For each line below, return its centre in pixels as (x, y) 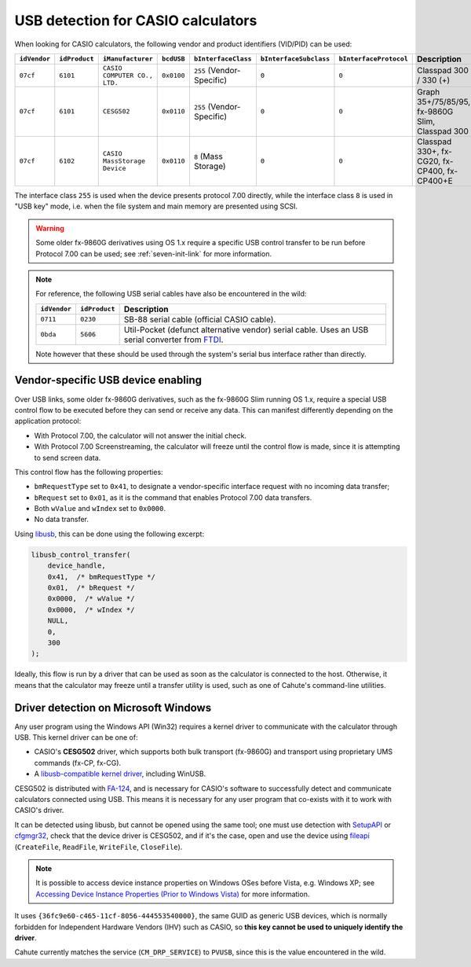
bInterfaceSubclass (295, 59)
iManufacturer (128, 59)
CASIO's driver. (39, 811)
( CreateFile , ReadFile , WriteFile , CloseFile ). (99, 847)
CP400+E (435, 181)
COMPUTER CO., (128, 75)
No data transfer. (62, 520)
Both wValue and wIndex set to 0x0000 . (100, 509)
